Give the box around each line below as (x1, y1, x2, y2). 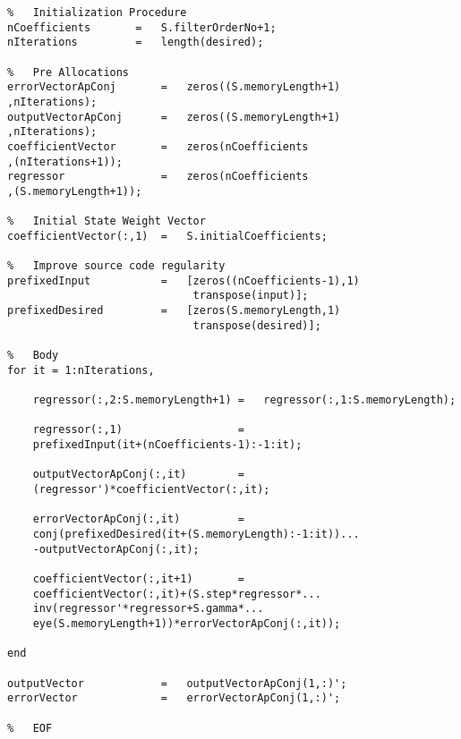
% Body (7, 349, 59, 362)
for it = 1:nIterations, (7, 363, 155, 377)
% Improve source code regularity (7, 259, 226, 273)
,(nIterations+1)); (7, 155, 123, 168)
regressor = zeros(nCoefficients (7, 170, 309, 183)
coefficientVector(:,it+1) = (32, 572, 244, 585)
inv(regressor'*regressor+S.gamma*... (32, 602, 264, 616)
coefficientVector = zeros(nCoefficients (7, 140, 309, 153)
